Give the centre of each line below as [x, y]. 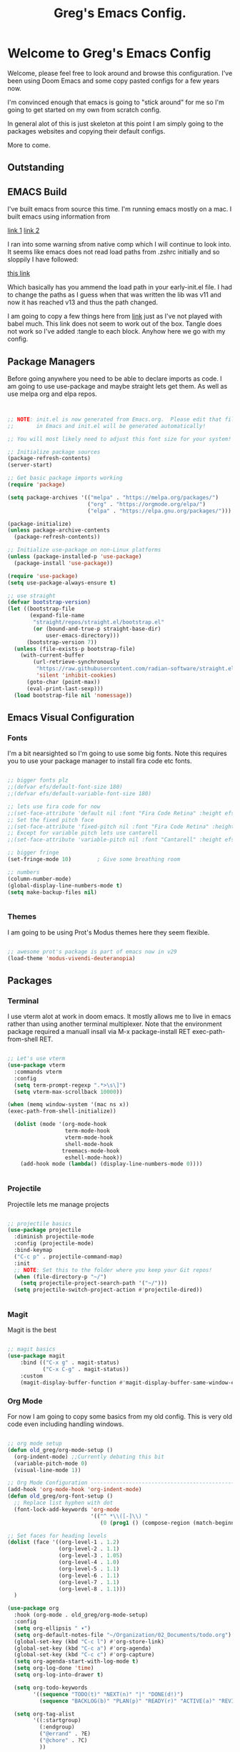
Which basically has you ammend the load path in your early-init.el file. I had [120, 287]
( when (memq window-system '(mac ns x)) [69, 1105]
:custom [31, 1376]
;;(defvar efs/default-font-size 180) [65, 787]
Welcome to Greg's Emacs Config [109, 53]
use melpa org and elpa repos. [52, 394]
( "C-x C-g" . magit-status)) [86, 1370]
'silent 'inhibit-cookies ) [76, 676]
